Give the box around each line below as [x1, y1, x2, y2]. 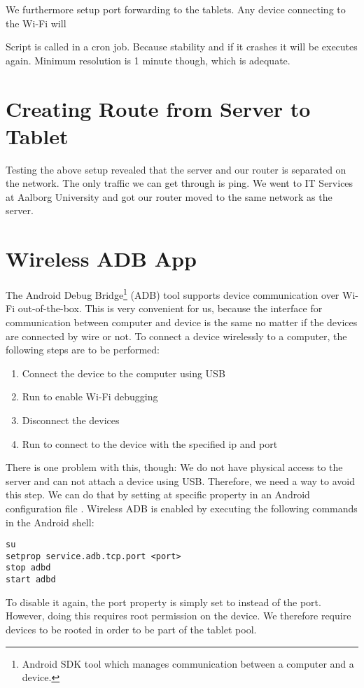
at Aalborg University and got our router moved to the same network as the [6, 189, 332, 204]
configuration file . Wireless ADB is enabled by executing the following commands [6, 500, 358, 515]
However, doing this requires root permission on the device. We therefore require [6, 608, 351, 623]
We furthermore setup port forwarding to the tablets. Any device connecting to [6, 2, 346, 16]
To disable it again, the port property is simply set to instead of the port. [6, 594, 321, 609]
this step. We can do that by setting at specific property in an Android [6, 487, 310, 502]
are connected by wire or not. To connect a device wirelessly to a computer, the [6, 328, 347, 343]
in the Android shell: [6, 514, 94, 529]
